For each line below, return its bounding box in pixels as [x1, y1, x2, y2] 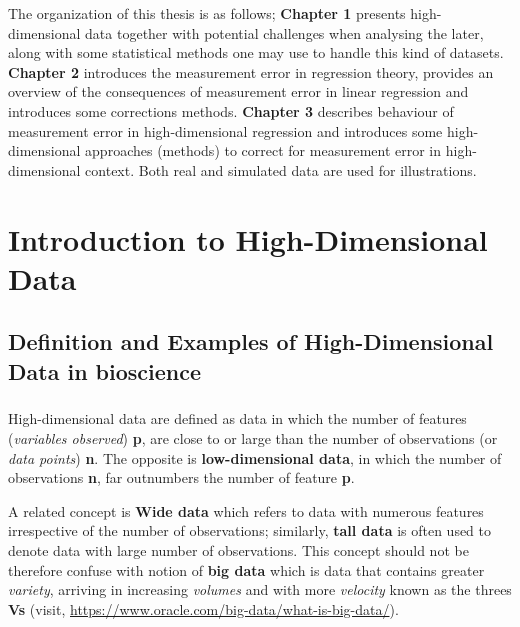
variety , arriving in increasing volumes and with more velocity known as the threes [8, 579, 512, 600]
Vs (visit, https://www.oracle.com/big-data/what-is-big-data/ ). [8, 598, 399, 619]
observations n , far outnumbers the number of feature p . [8, 467, 355, 488]
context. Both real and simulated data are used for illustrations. [85, 159, 477, 180]
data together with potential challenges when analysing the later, [85, 22, 484, 43]
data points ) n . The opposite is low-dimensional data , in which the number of [8, 447, 502, 468]
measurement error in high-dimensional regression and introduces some [8, 120, 443, 141]
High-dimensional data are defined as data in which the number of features [8, 408, 467, 429]
